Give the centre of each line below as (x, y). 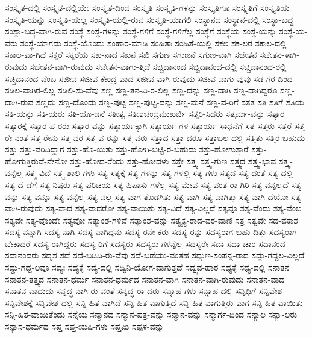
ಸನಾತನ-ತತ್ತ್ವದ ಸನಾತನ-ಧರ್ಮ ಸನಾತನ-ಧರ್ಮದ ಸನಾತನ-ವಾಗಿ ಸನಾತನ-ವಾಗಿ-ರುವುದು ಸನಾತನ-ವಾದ (145, 279)
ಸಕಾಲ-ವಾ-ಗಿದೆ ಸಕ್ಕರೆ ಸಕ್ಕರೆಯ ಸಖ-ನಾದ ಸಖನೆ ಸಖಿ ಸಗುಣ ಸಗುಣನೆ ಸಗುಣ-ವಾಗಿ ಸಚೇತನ (131, 55)
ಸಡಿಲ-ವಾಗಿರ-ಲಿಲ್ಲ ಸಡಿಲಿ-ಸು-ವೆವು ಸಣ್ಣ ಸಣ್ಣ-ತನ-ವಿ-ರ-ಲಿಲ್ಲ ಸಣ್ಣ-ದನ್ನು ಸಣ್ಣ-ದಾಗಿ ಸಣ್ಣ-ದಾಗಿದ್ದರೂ (141, 90)
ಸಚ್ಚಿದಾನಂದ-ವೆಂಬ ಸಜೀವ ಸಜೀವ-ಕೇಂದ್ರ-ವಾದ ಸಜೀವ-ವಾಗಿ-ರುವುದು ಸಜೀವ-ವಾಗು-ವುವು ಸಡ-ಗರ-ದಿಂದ (149, 78)
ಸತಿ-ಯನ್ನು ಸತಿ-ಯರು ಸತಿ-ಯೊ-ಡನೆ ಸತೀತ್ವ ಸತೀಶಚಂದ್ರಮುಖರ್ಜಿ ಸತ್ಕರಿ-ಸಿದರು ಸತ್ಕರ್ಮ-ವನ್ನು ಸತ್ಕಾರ (145, 114)
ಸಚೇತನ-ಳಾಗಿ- (279, 55)
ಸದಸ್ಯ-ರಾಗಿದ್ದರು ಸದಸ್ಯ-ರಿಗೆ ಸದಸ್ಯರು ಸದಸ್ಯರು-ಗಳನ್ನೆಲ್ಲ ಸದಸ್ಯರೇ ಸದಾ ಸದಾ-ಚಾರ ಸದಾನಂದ (159, 243)
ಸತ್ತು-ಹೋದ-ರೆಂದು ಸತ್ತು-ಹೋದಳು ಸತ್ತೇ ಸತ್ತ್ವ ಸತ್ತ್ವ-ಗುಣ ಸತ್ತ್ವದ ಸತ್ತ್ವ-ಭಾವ (173, 161)
